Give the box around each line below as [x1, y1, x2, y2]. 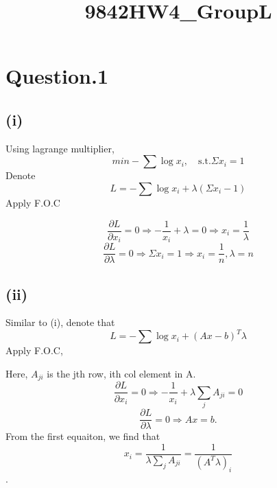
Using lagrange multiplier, [5, 141, 115, 155]
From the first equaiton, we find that [5, 429, 160, 443]
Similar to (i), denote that [5, 315, 115, 329]
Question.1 [5, 62, 109, 90]
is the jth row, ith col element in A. [47, 367, 196, 381]
